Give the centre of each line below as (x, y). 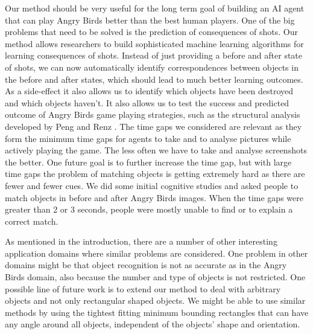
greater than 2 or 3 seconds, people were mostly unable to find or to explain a (149, 209)
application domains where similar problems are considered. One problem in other (156, 253)
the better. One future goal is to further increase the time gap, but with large (148, 162)
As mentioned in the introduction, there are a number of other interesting (141, 241)
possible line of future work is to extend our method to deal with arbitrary (143, 288)
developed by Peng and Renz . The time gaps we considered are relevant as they (153, 126)
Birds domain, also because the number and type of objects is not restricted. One (155, 277)
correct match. (32, 221)
